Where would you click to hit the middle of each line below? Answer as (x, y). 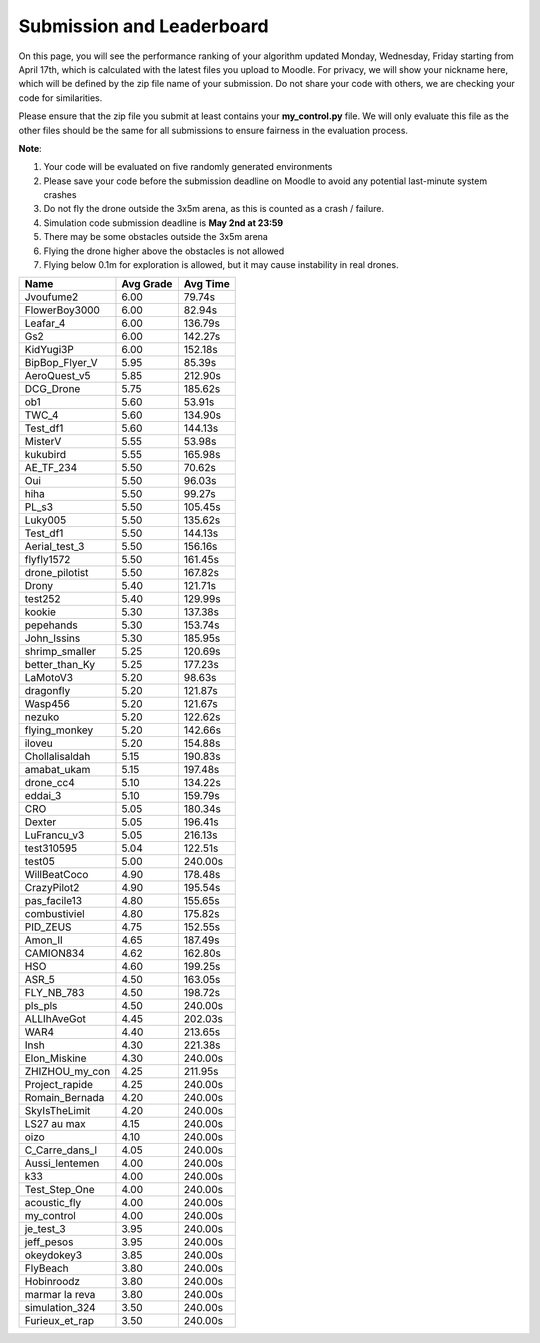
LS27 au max (55, 1124)
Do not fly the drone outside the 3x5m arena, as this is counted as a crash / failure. (214, 209)
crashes (60, 195)
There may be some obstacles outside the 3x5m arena (156, 237)
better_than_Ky (59, 665)
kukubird (45, 455)
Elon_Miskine (55, 1058)
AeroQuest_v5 (57, 376)
